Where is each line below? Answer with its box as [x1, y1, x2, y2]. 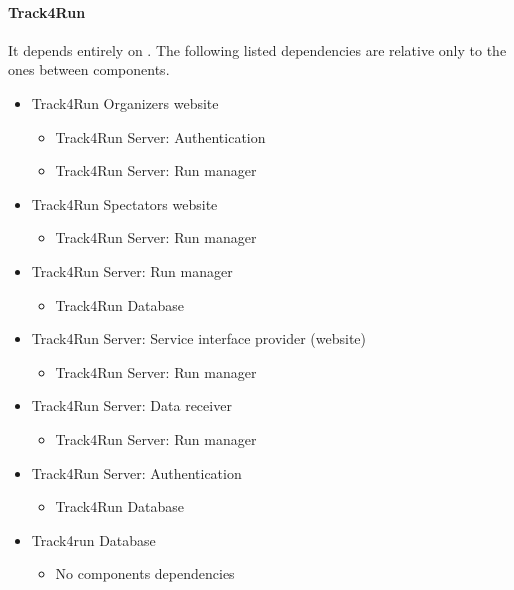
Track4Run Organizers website [31, 92, 219, 113]
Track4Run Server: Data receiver [31, 395, 232, 416]
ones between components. [8, 59, 170, 80]
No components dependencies [55, 563, 235, 584]
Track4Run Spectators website [31, 193, 218, 214]
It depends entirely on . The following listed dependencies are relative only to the [8, 39, 507, 60]
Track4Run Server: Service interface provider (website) [31, 328, 367, 349]
